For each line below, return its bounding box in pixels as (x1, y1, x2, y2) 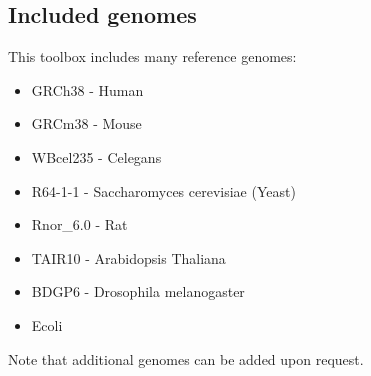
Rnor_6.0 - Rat (31, 214, 128, 235)
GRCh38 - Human (31, 79, 144, 100)
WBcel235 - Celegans (31, 146, 162, 167)
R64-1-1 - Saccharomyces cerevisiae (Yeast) (31, 180, 296, 201)
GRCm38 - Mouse (31, 113, 142, 134)
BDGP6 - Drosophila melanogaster (31, 281, 245, 302)
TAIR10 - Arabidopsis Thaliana (31, 247, 226, 268)
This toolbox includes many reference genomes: (8, 46, 297, 67)
